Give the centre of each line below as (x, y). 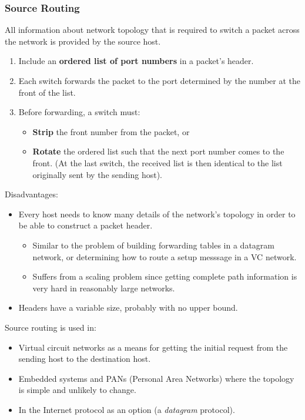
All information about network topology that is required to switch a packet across (152, 30)
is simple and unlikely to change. (77, 390)
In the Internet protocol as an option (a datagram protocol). (127, 409)
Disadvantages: (31, 194)
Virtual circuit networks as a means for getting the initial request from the (153, 347)
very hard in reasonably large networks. (104, 288)
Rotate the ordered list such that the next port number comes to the (158, 151)
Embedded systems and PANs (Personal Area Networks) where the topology (156, 378)
